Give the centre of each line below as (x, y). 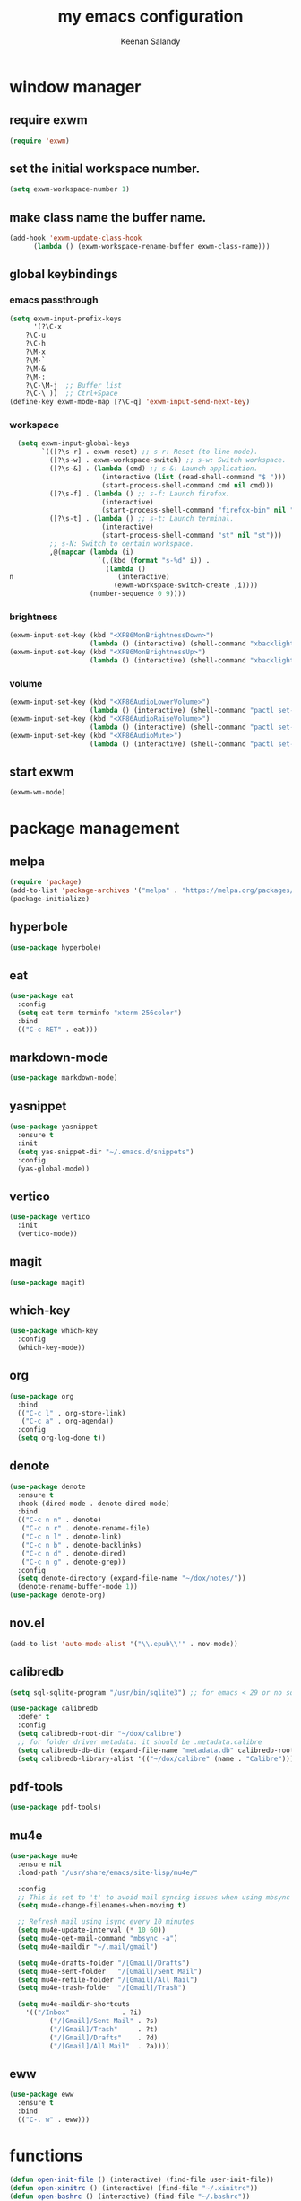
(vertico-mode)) (47, 1233)
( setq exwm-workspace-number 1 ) (69, 189)
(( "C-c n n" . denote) (60, 1520)
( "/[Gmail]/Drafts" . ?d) (103, 2038)
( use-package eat (42, 996)
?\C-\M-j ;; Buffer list (74, 385)
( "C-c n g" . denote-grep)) (73, 1562)
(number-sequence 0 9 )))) (138, 594)
